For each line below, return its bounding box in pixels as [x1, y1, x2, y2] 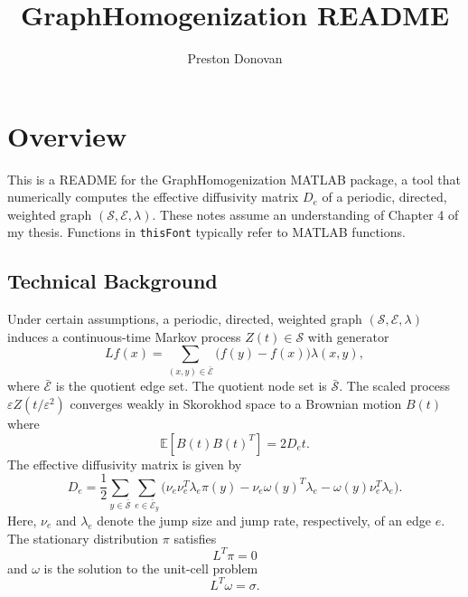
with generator [307, 327, 389, 346]
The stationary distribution [7, 528, 159, 547]
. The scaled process [339, 376, 451, 395]
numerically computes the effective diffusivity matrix [7, 187, 299, 206]
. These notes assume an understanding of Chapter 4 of [152, 204, 459, 223]
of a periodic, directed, [322, 187, 447, 206]
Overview [7, 117, 127, 154]
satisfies [173, 528, 217, 547]
